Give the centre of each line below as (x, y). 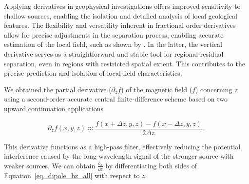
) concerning (214, 89)
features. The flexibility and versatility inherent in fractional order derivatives (120, 25)
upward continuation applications (54, 108)
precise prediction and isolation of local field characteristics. (93, 73)
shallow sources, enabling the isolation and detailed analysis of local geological (121, 15)
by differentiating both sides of (151, 165)
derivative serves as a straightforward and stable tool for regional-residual (114, 53)
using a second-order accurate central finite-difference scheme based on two (116, 99)
